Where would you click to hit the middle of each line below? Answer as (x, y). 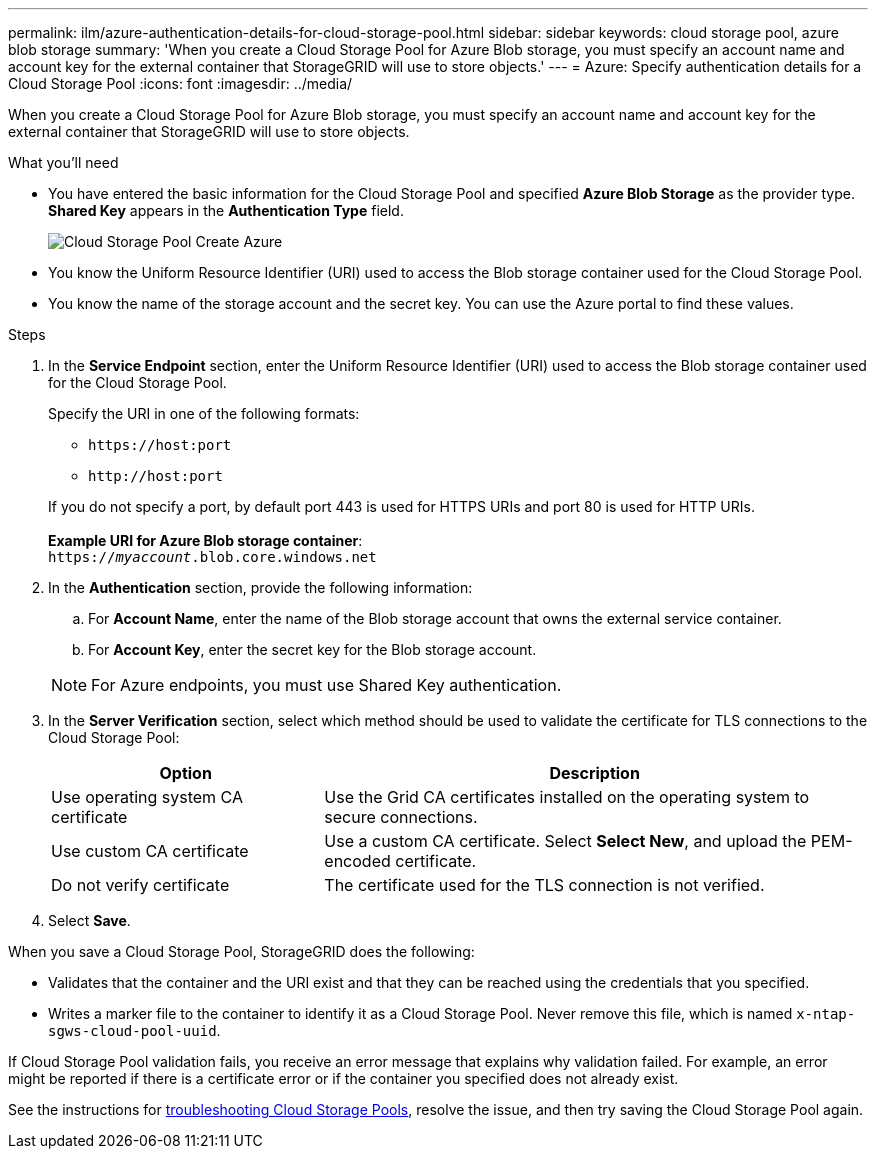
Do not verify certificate (140, 885)
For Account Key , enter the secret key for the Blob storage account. (312, 649)
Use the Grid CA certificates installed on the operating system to (567, 797)
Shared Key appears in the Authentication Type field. (226, 210)
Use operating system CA (147, 797)
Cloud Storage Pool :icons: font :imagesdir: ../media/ (180, 83)
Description (594, 773)
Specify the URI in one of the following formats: (204, 413)
